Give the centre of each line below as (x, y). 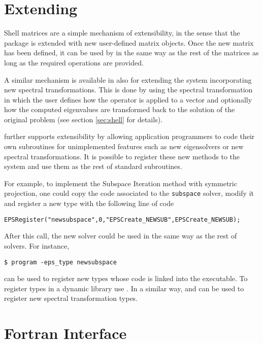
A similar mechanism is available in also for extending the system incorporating (128, 79)
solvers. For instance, (37, 245)
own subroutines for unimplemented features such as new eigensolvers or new (124, 146)
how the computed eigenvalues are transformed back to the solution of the (120, 109)
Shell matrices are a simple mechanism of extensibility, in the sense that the (122, 33)
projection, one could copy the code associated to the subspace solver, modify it (129, 193)
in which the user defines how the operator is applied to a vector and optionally (128, 99)
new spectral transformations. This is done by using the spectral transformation (128, 90)
